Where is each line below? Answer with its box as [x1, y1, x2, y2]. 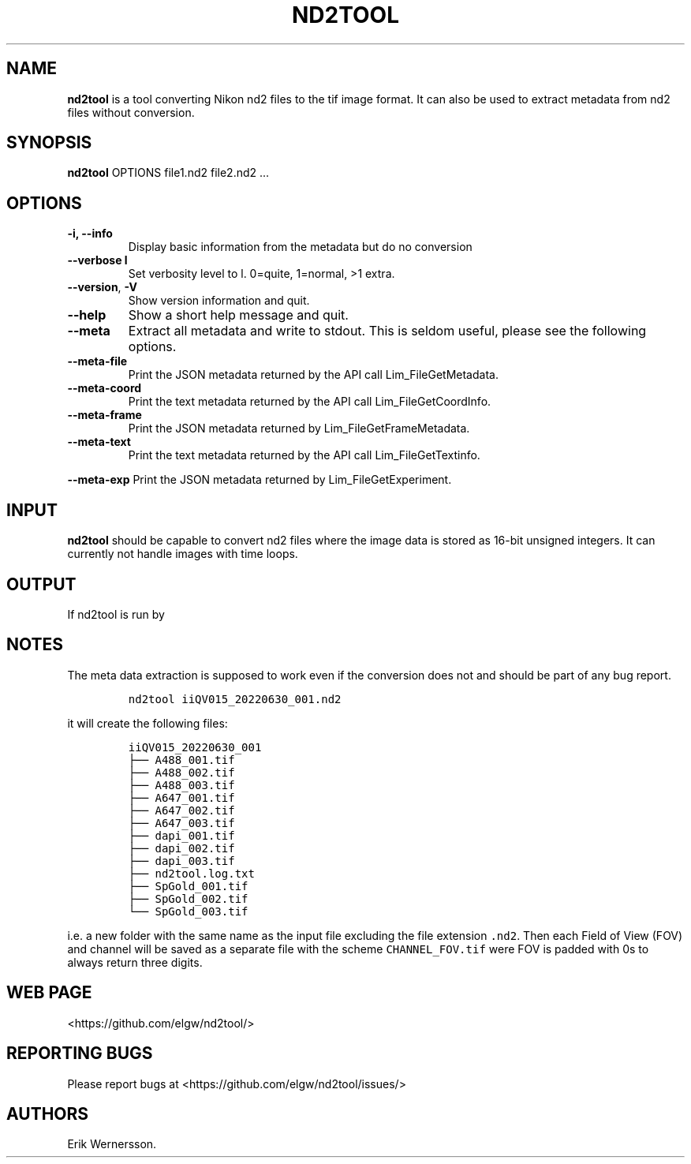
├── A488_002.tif [128, 765, 235, 779]
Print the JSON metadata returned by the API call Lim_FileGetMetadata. [128, 368, 499, 382]
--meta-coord [67, 381, 142, 395]
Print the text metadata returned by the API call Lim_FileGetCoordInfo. [128, 395, 491, 409]
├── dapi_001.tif [128, 829, 235, 842]
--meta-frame [67, 408, 142, 422]
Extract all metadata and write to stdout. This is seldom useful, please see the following [128, 323, 647, 339]
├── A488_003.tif [128, 778, 235, 792]
